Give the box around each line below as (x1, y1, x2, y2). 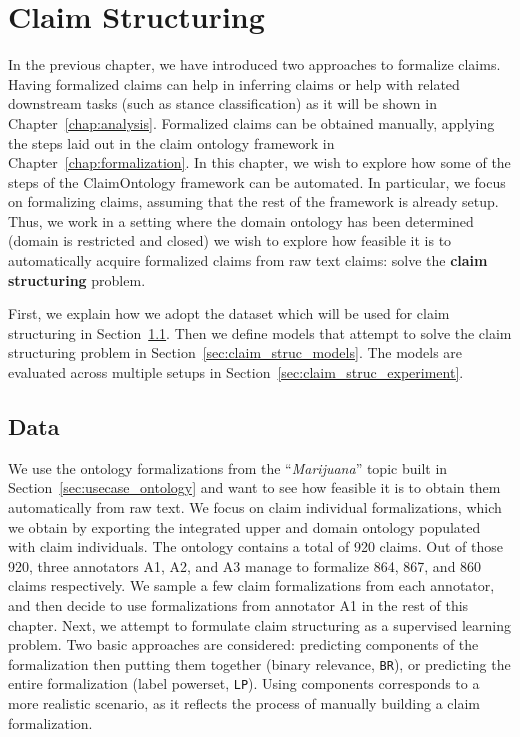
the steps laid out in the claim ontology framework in (8, 132, 335, 153)
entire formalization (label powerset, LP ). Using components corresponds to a (8, 673, 480, 694)
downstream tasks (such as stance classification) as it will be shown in (8, 93, 437, 114)
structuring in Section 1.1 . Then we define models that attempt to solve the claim (8, 322, 512, 343)
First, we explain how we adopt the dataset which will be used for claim (8, 303, 450, 324)
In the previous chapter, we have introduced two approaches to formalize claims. (8, 54, 501, 75)
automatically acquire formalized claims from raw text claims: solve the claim (8, 250, 488, 271)
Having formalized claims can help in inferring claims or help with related (8, 73, 460, 94)
